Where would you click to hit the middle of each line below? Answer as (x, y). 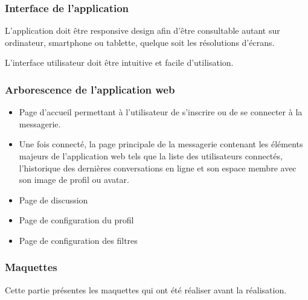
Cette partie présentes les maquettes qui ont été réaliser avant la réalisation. (146, 289)
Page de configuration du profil (76, 220)
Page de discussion (53, 199)
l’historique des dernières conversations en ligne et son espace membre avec (158, 168)
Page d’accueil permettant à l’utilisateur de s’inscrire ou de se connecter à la (161, 112)
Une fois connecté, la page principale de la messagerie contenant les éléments (161, 144)
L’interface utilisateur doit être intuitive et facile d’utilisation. (119, 62)
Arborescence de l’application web (90, 89)
